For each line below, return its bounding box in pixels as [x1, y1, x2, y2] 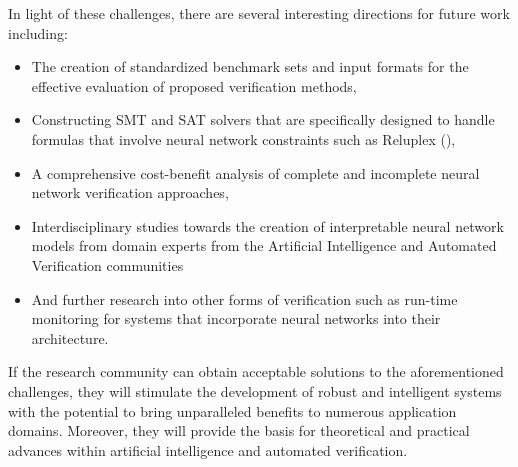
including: [8, 22, 68, 43]
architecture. [31, 327, 109, 348]
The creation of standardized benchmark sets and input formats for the [31, 56, 469, 77]
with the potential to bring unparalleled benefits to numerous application [8, 400, 457, 421]
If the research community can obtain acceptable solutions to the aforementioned [8, 361, 504, 382]
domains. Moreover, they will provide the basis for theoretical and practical [8, 420, 470, 441]
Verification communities [31, 254, 184, 275]
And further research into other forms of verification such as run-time [31, 288, 458, 309]
